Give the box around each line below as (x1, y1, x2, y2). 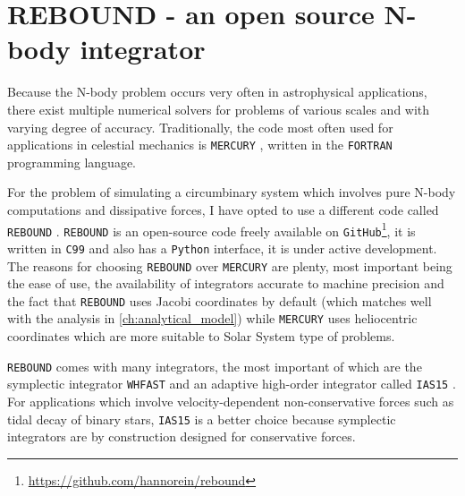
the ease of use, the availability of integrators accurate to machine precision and (7, 274, 444, 293)
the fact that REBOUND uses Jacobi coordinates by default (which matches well (7, 291, 432, 310)
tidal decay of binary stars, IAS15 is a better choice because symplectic (7, 409, 396, 428)
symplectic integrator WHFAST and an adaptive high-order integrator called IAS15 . (7, 374, 456, 393)
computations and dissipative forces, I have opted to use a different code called (7, 200, 439, 218)
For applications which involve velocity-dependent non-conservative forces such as (7, 391, 454, 410)
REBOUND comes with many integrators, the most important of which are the (7, 356, 422, 375)
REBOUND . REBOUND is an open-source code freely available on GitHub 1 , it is (7, 218, 416, 240)
